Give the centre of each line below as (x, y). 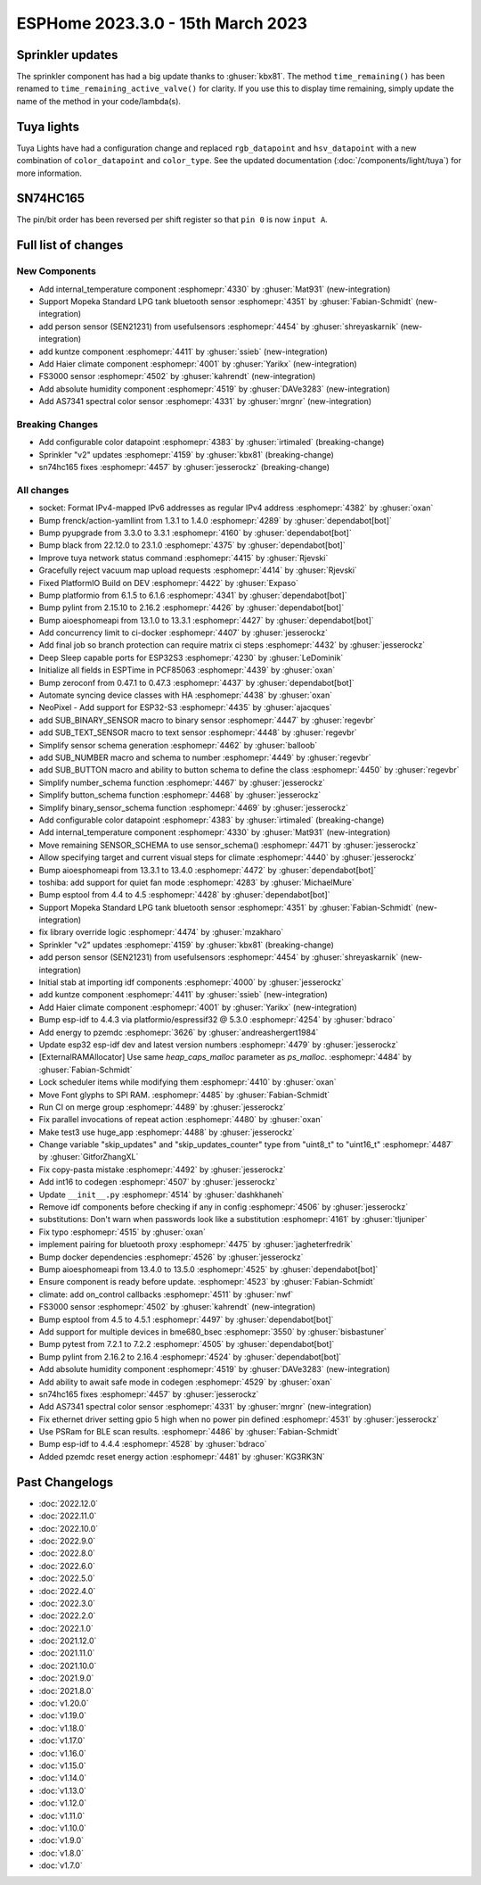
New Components (57, 271)
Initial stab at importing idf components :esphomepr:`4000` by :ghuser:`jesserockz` (192, 982)
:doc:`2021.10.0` (68, 1666)
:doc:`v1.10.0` (63, 1828)
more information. (49, 173)
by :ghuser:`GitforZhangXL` (89, 1157)
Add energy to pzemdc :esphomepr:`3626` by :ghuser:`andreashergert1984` (179, 1032)
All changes (43, 490)
